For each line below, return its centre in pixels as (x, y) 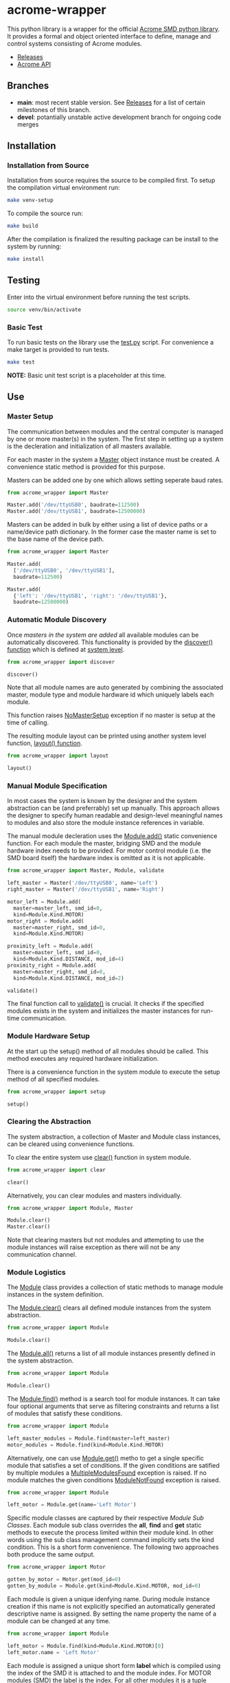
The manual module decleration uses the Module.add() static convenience (112, 836)
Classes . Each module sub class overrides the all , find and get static (104, 1526)
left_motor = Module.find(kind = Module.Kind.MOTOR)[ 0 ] (86, 1646)
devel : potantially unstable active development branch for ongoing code (119, 117)
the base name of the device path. (56, 539)
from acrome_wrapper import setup (57, 1092)
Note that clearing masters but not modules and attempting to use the (106, 1240)
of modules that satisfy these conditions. (65, 1413)
